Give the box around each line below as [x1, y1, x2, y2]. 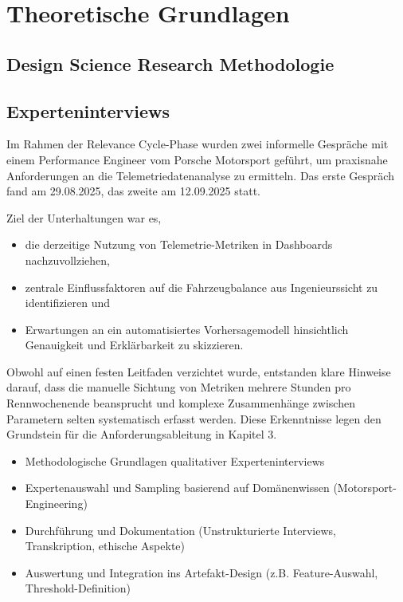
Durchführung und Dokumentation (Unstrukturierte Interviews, [25, 521, 336, 538]
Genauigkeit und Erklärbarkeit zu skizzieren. [25, 336, 244, 353]
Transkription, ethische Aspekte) [25, 537, 186, 554]
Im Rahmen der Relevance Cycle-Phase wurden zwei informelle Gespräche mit [6, 136, 389, 152]
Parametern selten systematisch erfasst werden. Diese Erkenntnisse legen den [6, 410, 381, 427]
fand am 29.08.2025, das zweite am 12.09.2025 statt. [6, 183, 261, 199]
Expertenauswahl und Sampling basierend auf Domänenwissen [25, 479, 330, 496]
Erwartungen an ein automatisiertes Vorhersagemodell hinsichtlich [25, 321, 349, 337]
